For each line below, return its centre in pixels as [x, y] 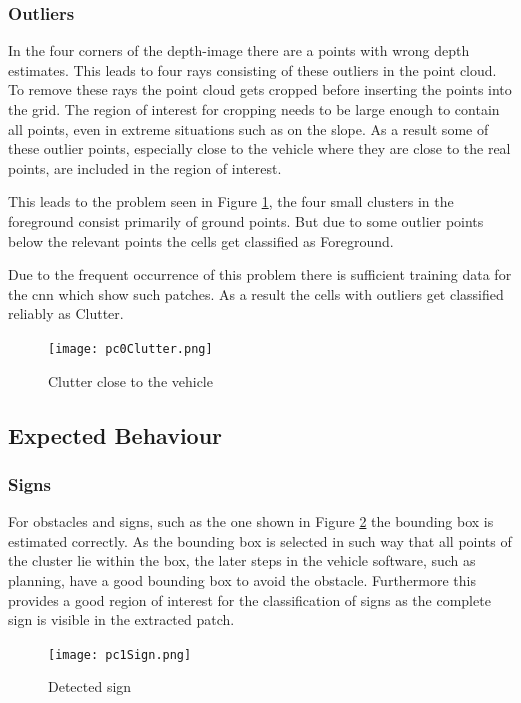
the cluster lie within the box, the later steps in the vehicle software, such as [242, 560]
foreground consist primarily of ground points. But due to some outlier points [246, 220]
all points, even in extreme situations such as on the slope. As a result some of [248, 128]
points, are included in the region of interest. [145, 167]
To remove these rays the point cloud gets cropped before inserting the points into [260, 89]
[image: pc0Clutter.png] [130, 348]
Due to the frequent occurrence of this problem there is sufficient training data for [260, 274]
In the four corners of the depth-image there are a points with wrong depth [239, 50]
